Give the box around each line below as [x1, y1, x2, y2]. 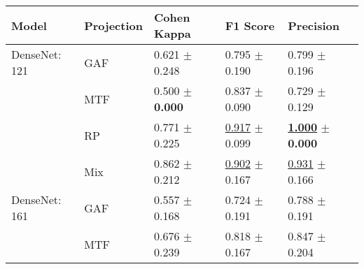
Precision [288, 17, 339, 34]
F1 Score [225, 17, 275, 34]
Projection [84, 17, 143, 34]
